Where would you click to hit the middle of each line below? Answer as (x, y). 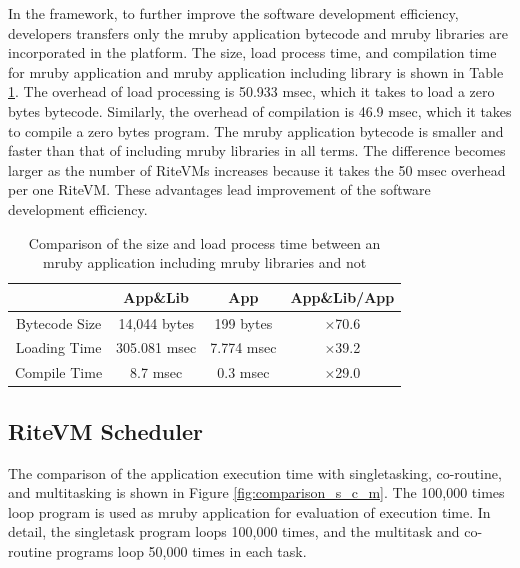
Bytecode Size (58, 322)
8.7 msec (156, 372)
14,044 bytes (156, 322)
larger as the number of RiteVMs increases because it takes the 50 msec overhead (257, 169)
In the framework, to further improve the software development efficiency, (233, 13)
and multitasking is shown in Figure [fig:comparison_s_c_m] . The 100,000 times (256, 492)
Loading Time (58, 347)
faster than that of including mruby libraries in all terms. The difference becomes (257, 150)
